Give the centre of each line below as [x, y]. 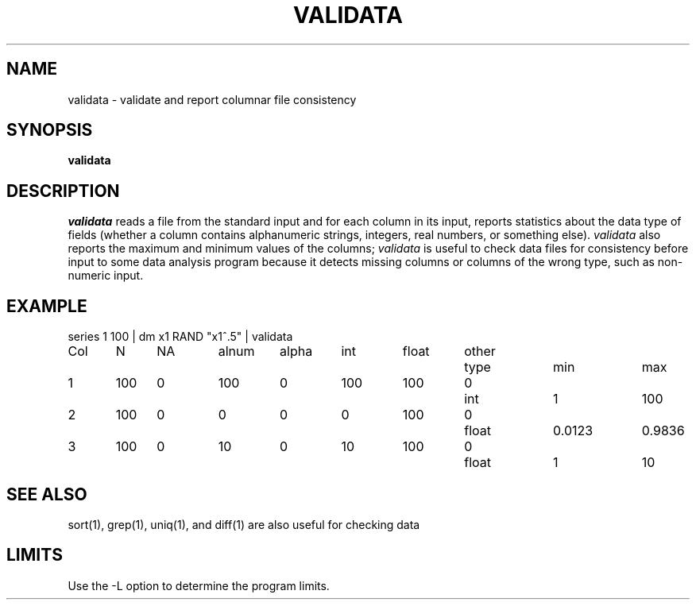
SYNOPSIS [50, 130]
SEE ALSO [47, 494]
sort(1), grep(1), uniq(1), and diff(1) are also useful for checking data [244, 524]
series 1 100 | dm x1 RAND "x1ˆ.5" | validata [180, 337]
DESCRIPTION [63, 191]
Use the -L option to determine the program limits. [199, 585]
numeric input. [106, 276]
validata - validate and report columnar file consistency [212, 99]
